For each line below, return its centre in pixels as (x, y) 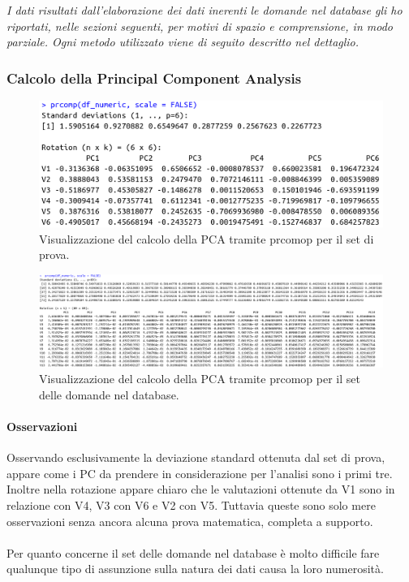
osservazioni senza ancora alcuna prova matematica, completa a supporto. (190, 521)
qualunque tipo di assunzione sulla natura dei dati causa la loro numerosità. (195, 569)
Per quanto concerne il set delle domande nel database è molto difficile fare (193, 552)
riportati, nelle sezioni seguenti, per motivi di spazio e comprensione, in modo (200, 26)
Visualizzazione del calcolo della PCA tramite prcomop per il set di (207, 238)
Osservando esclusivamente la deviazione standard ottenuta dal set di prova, (196, 457)
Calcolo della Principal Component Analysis (154, 78)
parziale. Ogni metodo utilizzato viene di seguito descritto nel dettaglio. (183, 42)
